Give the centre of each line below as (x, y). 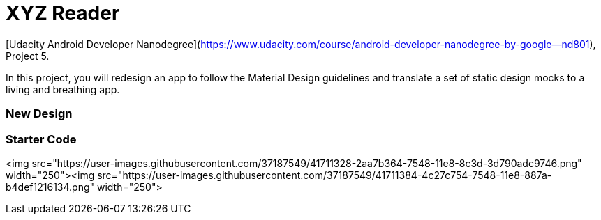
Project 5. (28, 56)
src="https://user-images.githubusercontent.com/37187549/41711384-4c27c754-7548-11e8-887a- (325, 175)
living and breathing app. (63, 89)
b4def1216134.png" (50, 187)
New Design (39, 114)
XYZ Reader (63, 13)
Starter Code (41, 139)
